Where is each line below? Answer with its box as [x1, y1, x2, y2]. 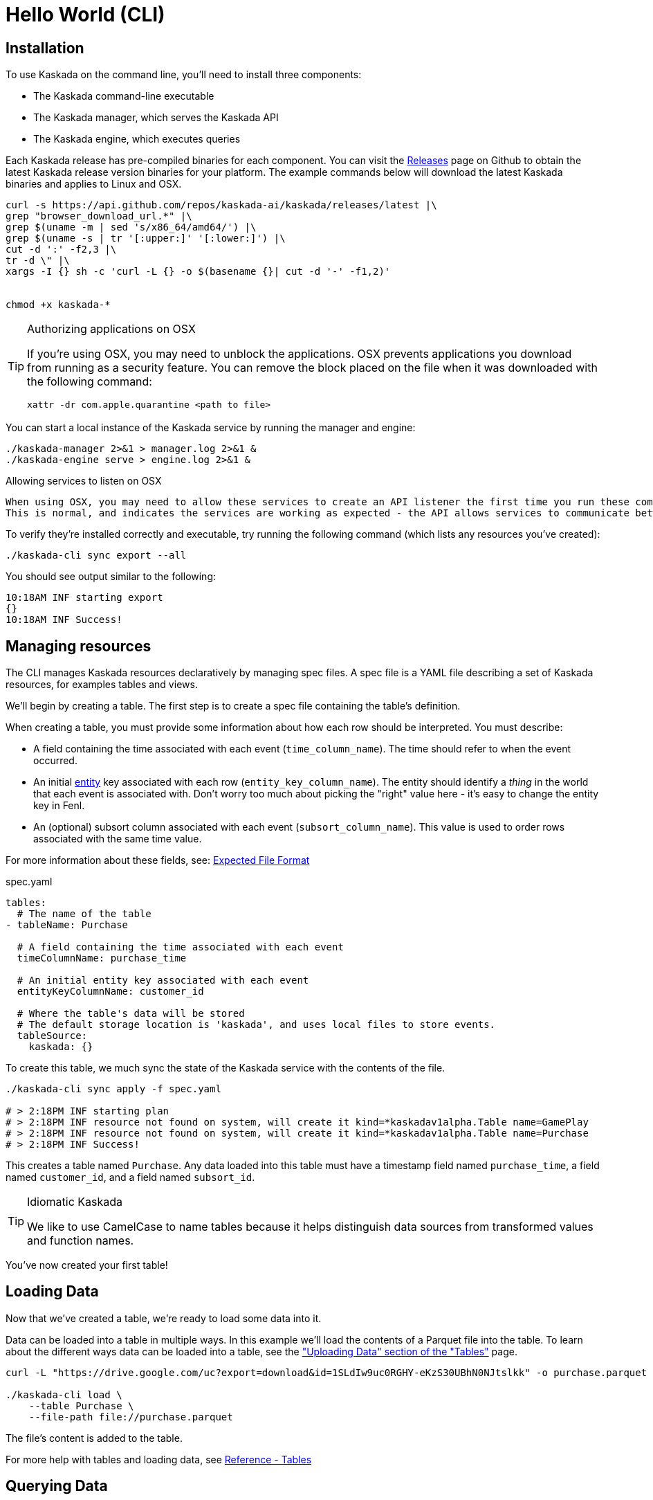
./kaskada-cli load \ [6, 1389, 122, 1400]
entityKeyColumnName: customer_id [17, 986, 204, 997]
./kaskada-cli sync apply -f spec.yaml [6, 1083, 221, 1095]
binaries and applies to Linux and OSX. [6, 178, 182, 190]
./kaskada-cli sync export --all [6, 550, 187, 561]
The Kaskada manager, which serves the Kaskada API [33, 111, 279, 124]
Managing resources [6, 637, 151, 655]
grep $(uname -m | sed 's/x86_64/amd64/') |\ [6, 222, 257, 233]
